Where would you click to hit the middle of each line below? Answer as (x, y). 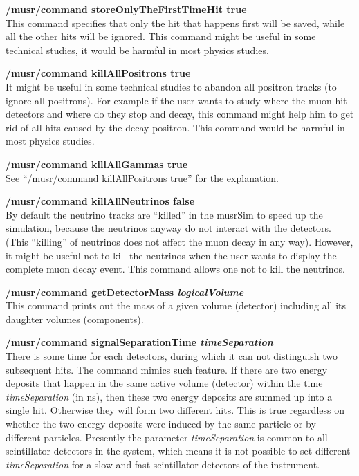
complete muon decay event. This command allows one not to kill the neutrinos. (176, 269)
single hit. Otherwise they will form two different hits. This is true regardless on (175, 410)
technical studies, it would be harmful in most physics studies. (137, 49)
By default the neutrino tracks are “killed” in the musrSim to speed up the (164, 214)
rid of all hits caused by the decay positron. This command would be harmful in (175, 127)
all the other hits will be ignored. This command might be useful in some (161, 36)
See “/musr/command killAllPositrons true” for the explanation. (142, 177)
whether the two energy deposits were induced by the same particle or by (161, 424)
